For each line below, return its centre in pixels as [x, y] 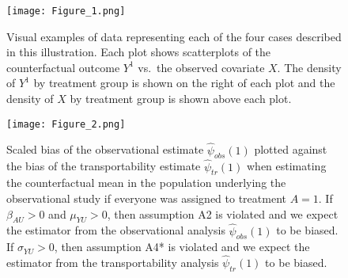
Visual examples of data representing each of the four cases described [174, 36]
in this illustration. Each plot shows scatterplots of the [139, 52]
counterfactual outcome [63, 67]
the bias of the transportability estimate [104, 166]
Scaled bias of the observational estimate [105, 149]
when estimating [286, 166]
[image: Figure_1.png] [66, 11]
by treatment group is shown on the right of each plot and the [184, 83]
